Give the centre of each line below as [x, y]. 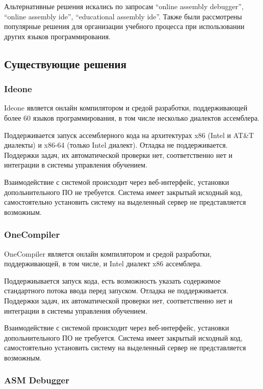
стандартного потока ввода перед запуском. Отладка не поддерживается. [116, 290]
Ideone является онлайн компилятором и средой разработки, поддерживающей [126, 108]
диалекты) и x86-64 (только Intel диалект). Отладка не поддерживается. [116, 145]
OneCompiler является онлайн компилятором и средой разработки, [108, 253]
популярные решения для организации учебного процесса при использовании [124, 26]
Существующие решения [65, 63]
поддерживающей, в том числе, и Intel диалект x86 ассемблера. [103, 263]
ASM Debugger [37, 380]
